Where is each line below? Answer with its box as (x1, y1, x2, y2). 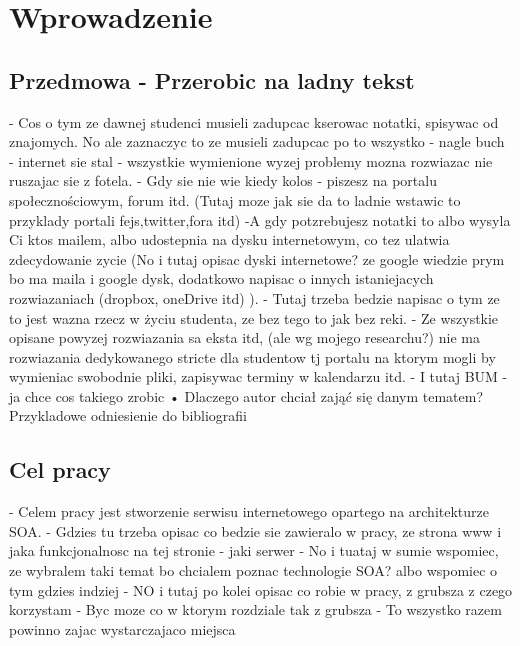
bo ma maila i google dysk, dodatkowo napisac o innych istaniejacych (9, 268, 434, 289)
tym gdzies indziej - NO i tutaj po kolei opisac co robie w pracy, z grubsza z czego (9, 579, 513, 600)
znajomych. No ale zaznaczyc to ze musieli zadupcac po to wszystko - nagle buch (9, 131, 505, 152)
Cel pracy (9, 454, 111, 485)
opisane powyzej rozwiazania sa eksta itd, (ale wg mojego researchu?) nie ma (9, 327, 480, 348)
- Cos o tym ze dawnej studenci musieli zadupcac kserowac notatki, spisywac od (9, 111, 499, 132)
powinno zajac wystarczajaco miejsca (9, 618, 236, 639)
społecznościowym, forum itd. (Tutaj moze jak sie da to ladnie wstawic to (9, 189, 461, 210)
